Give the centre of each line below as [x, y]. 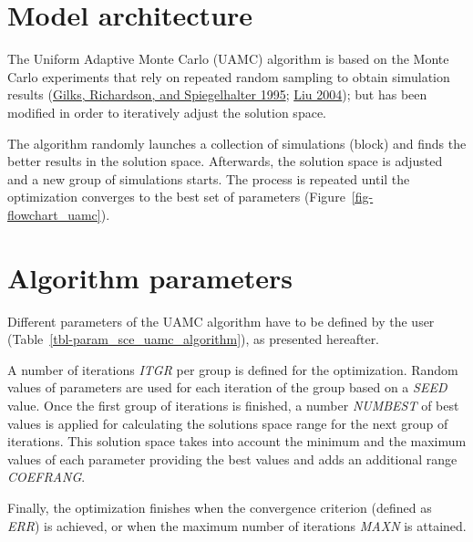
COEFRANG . [46, 477]
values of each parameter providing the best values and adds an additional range [232, 459]
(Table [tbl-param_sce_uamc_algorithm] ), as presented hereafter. [194, 339]
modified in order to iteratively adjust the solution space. [167, 112]
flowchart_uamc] [54, 214]
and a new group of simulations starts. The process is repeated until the [209, 178]
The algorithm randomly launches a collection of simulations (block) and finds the [237, 143]
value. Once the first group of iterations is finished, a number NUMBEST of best [233, 405]
